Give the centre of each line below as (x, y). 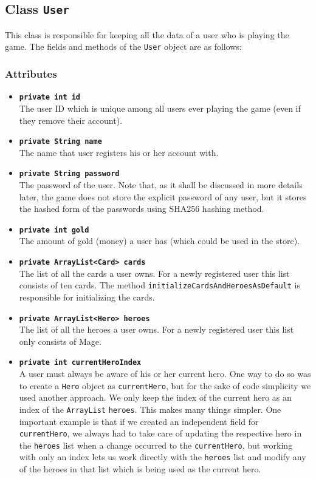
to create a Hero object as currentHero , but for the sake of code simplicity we (165, 385)
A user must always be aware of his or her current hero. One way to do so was (165, 374)
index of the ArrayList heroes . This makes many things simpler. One (150, 409)
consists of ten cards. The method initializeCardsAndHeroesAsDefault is (160, 285)
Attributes (31, 73)
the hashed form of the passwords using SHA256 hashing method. (142, 209)
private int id (50, 97)
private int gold (54, 230)
